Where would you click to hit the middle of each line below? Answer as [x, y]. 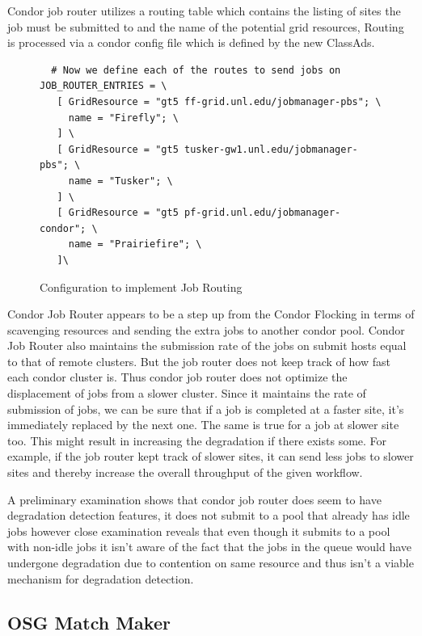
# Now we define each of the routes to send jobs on [196, 70]
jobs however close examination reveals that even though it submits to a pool [199, 531]
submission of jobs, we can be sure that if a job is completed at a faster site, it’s [206, 409]
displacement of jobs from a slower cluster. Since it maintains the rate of [187, 393]
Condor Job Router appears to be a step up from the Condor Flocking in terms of [211, 314]
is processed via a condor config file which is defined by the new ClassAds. [191, 42]
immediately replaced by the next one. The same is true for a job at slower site [203, 425]
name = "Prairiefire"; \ [135, 244]
